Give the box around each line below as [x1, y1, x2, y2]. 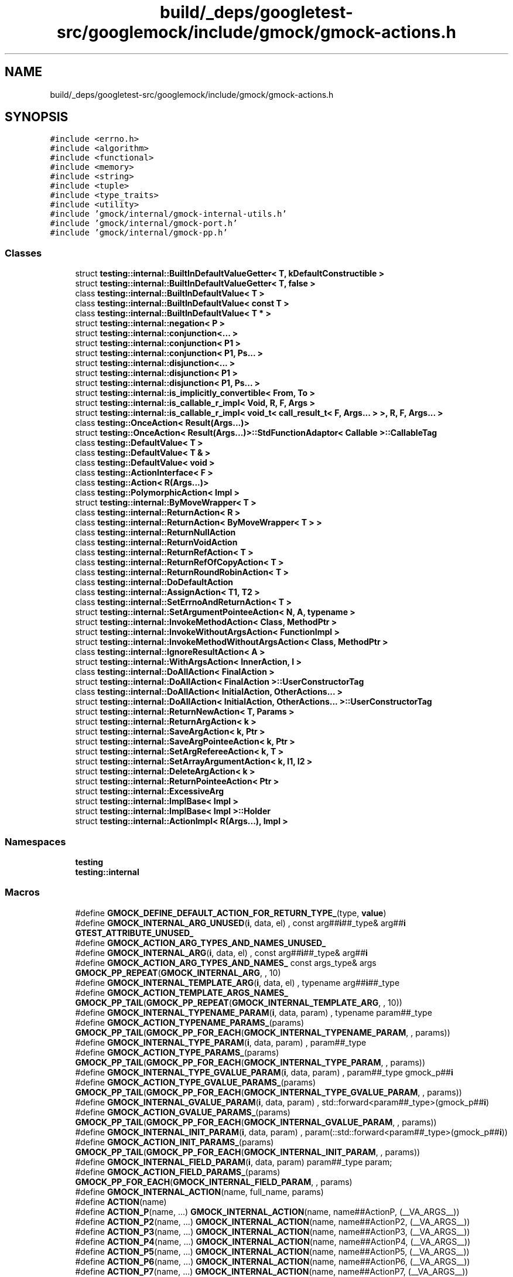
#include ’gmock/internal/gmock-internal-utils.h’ [50, 209, 287, 219]
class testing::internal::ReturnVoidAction [75, 537, 238, 548]
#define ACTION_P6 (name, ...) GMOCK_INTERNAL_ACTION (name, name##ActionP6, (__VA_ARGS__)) [75, 1256, 470, 1266]
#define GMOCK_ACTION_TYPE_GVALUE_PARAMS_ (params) [75, 1077, 316, 1087]
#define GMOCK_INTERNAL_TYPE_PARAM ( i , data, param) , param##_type [75, 1037, 367, 1047]
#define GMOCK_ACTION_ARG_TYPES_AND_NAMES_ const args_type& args [75, 957, 377, 968]
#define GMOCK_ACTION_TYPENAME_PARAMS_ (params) [75, 1017, 304, 1027]
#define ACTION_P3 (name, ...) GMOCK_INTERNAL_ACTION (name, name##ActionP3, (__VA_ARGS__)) [75, 1226, 470, 1237]
